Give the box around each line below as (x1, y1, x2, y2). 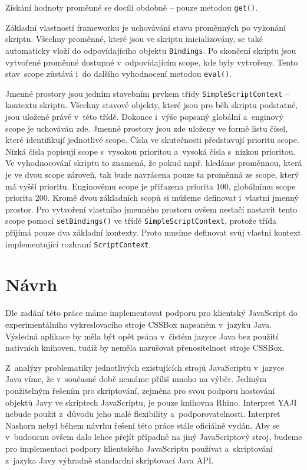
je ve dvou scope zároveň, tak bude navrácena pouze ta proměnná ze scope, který (5, 168, 299, 180)
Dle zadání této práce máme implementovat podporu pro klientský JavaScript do (5, 306, 298, 319)
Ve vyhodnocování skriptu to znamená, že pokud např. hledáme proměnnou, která (5, 156, 302, 169)
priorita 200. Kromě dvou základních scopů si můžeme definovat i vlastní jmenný (5, 191, 299, 204)
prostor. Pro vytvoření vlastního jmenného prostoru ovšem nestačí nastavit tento (5, 203, 298, 215)
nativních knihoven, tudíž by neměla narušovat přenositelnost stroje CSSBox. (5, 341, 285, 354)
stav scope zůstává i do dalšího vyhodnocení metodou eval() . (5, 67, 232, 80)
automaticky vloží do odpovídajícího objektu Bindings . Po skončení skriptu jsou (5, 44, 296, 56)
